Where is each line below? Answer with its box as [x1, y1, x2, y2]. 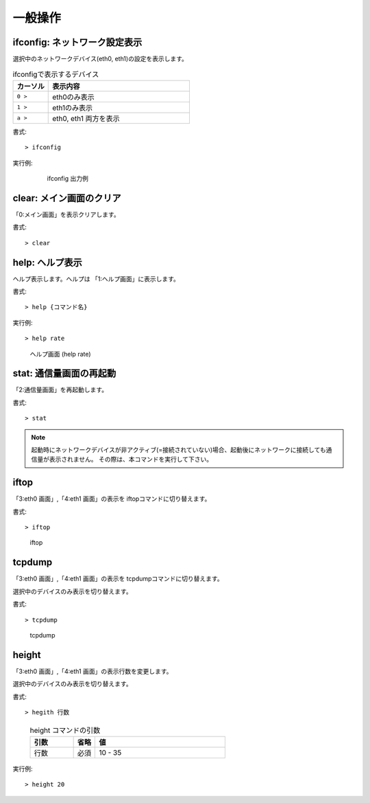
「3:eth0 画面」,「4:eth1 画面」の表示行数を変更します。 [12, 667, 173, 675]
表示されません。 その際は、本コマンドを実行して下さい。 [49, 455, 213, 464]
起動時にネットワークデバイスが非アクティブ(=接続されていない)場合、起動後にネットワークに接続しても [31, 446, 326, 454]
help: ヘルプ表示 [12, 256, 82, 268]
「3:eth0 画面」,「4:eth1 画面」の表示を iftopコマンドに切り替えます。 [12, 495, 211, 503]
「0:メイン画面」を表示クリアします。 [12, 210, 120, 218]
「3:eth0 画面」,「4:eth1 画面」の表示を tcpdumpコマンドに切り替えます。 [12, 574, 223, 583]
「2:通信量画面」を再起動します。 [12, 385, 108, 394]
